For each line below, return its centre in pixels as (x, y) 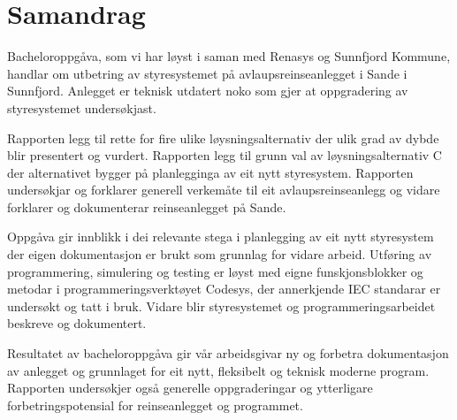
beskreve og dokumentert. (77, 323)
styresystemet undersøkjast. (82, 107)
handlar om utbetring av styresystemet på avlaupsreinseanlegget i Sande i (207, 73)
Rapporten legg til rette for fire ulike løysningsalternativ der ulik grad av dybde (223, 137)
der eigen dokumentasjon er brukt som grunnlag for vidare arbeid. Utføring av (220, 254)
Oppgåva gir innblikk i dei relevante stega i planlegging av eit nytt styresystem (221, 237)
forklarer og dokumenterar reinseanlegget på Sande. (147, 206)
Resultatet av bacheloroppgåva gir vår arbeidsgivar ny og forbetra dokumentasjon (228, 353)
